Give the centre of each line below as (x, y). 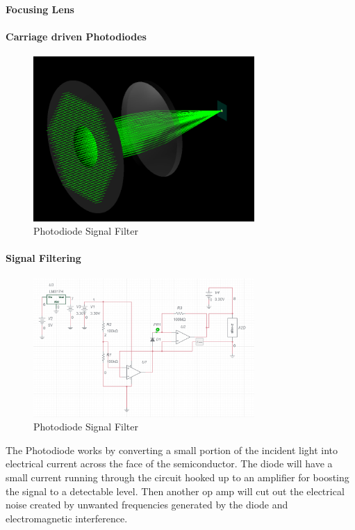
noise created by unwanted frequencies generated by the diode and (147, 505)
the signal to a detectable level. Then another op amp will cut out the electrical (175, 491)
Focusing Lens (40, 9)
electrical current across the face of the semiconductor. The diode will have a (169, 463)
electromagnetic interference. (67, 518)
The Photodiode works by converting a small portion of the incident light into (172, 450)
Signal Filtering (43, 258)
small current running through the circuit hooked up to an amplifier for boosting (177, 477)
